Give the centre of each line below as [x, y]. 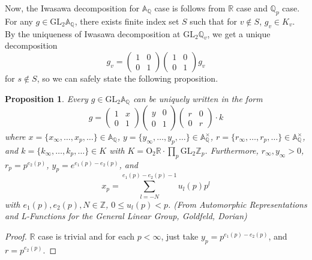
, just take [180, 236]
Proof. [16, 236]
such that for [213, 21]
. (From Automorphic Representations [237, 204]
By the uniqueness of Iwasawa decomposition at [93, 33]
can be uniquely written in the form [198, 98]
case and [252, 8]
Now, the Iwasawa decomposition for [72, 8]
